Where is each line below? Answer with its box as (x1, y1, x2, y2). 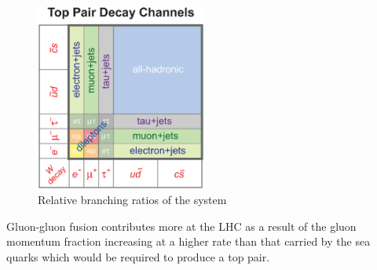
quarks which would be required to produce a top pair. (6, 249, 270, 265)
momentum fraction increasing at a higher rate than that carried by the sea (6, 233, 371, 250)
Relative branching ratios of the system (38, 192, 227, 208)
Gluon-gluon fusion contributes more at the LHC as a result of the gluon (6, 217, 357, 234)
